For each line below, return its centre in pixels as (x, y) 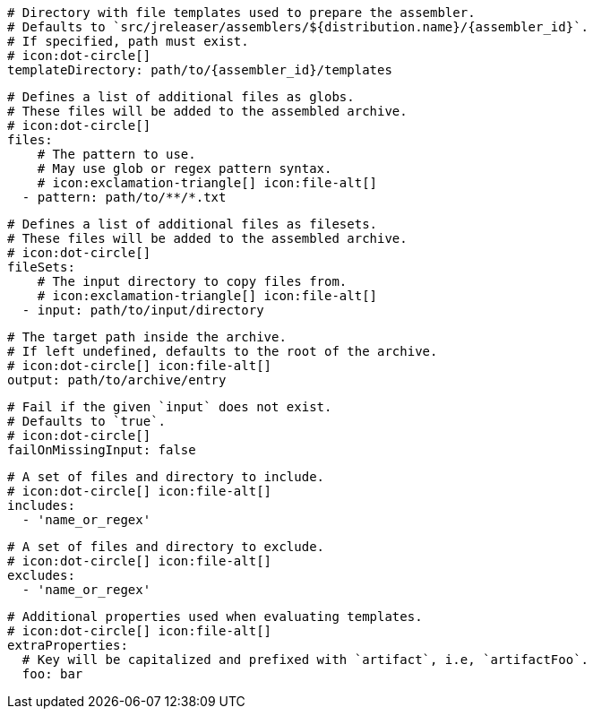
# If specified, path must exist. (128, 41)
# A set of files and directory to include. (166, 477)
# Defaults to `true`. (87, 421)
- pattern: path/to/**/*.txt (124, 197)
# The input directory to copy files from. (192, 281)
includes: (41, 505)
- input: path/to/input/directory (143, 310)
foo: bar (52, 674)
